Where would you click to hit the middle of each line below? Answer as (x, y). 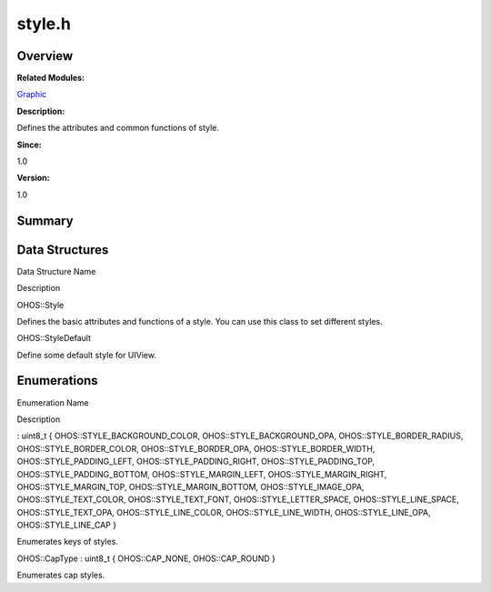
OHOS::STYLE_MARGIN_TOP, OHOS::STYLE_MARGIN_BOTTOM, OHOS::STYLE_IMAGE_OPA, (190, 487)
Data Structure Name (56, 271)
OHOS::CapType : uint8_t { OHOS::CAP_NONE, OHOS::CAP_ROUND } (146, 558)
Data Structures (63, 250)
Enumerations (58, 381)
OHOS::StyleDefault (54, 338)
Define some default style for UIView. (86, 355)
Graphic (32, 95)
